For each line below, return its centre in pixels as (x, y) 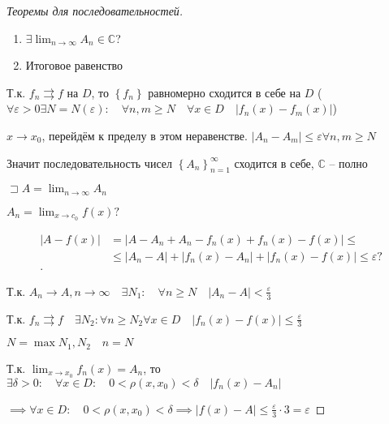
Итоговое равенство (74, 65)
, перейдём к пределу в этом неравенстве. (145, 135)
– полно (348, 163)
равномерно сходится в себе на (225, 92)
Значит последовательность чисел (89, 163)
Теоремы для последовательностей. (95, 11)
